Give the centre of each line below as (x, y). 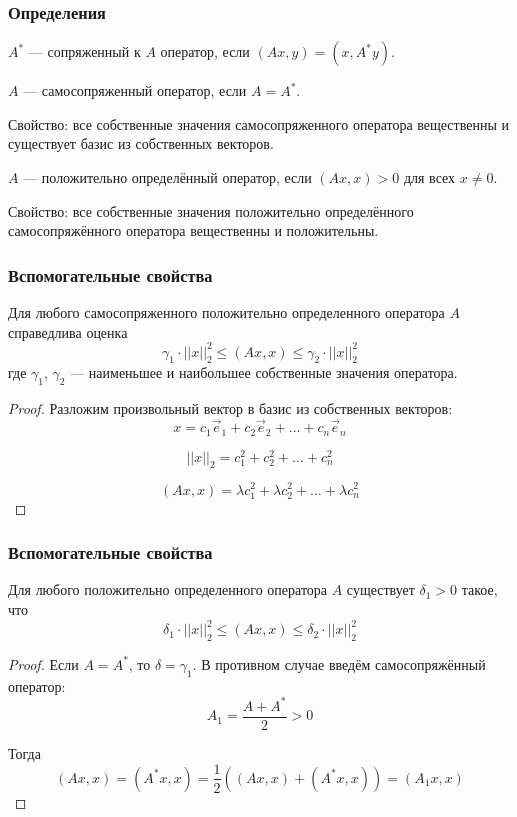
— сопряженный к (84, 51)
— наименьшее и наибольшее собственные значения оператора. (264, 372)
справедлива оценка (68, 331)
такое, (479, 589)
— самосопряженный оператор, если (135, 90)
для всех (429, 177)
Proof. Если (43, 663)
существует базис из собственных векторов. (141, 143)
